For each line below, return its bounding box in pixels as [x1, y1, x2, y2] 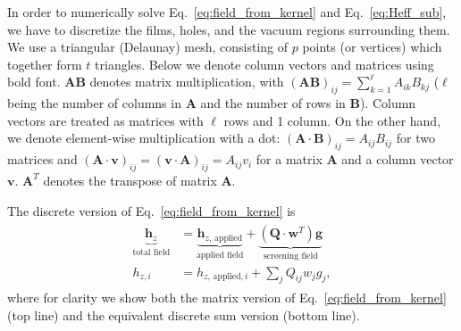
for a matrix [256, 150, 323, 169]
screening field [263, 252, 318, 261]
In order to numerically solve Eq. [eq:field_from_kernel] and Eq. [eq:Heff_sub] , [7, 3, 447, 21]
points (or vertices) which [302, 37, 442, 56]
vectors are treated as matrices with [7, 111, 204, 129]
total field [132, 247, 171, 257]
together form [7, 54, 82, 73]
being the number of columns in [7, 94, 181, 112]
